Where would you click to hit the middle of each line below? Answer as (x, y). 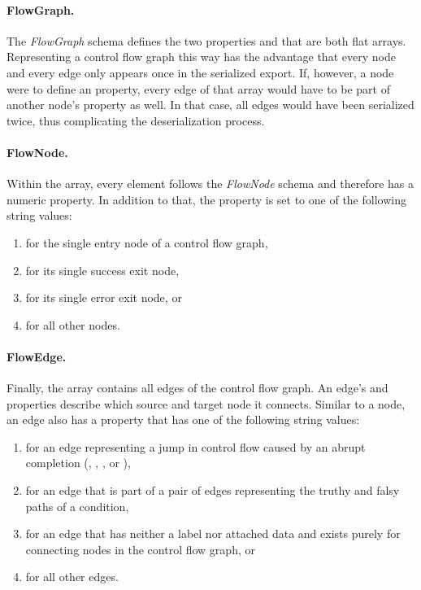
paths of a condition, (77, 506)
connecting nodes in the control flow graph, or (140, 549)
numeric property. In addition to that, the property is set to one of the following (206, 199)
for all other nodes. (73, 324)
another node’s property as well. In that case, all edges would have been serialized (210, 105)
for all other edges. (72, 577)
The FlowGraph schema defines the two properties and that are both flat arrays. (206, 40)
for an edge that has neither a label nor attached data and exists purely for (213, 533)
